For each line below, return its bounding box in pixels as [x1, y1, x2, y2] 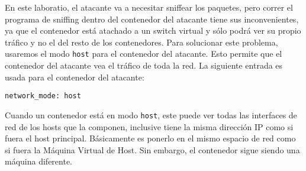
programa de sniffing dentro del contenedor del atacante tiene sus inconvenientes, [5, 12, 299, 25]
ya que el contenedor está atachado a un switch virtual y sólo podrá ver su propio [5, 24, 301, 37]
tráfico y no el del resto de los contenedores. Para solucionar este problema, [5, 36, 278, 48]
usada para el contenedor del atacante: [5, 70, 144, 83]
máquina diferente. [5, 155, 73, 167]
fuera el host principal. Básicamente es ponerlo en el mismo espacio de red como [5, 132, 296, 144]
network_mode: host [5, 92, 81, 101]
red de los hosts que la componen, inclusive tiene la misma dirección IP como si [5, 120, 294, 133]
